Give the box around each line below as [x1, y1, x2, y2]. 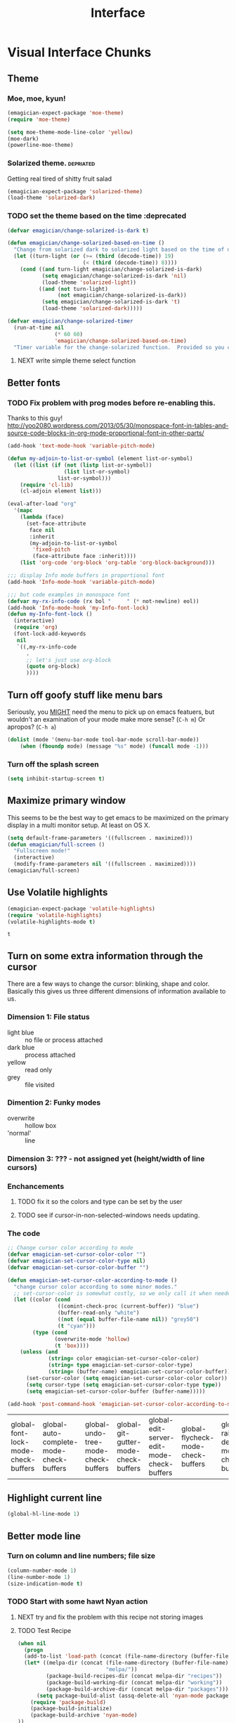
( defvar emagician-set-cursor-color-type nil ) [7, 1258, 146, 1265]
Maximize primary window [7, 795, 126, 807]
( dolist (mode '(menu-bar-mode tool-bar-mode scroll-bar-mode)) [7, 736, 199, 743]
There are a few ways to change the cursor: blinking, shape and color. [7, 980, 210, 988]
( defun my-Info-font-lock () [7, 611, 93, 618]
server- [148, 1433, 175, 1443]
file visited [25, 1080, 55, 1088]
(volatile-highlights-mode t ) [7, 918, 96, 925]
